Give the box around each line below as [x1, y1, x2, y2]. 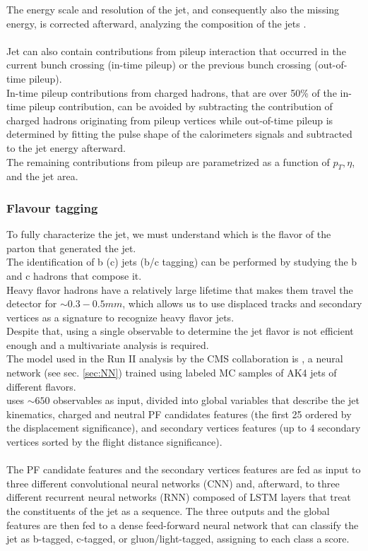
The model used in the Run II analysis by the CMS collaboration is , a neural [6, 351, 343, 366]
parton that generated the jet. [6, 240, 136, 255]
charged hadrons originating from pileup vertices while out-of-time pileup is [6, 112, 333, 127]
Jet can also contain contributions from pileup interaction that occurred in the [6, 43, 346, 58]
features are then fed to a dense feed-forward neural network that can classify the [6, 517, 359, 532]
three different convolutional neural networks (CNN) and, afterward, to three [6, 475, 340, 490]
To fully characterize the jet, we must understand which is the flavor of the [6, 227, 331, 242]
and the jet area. [6, 169, 78, 184]
